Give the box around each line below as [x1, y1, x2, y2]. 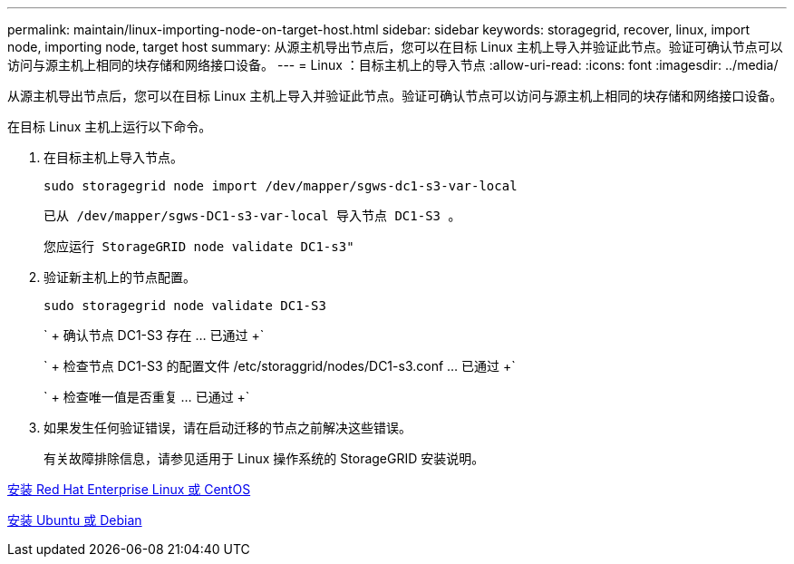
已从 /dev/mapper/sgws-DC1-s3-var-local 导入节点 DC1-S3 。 [44, 209, 461, 223]
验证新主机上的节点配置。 [44, 269, 196, 285]
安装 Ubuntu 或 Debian [7, 512, 142, 528]
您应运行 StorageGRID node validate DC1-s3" [44, 239, 354, 254]
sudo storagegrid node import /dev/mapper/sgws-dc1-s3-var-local [44, 179, 518, 193]
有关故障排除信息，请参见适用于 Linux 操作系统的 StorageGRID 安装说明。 [44, 451, 485, 466]
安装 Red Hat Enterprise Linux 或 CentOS [7, 481, 251, 497]
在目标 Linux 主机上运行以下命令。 [7, 119, 212, 134]
